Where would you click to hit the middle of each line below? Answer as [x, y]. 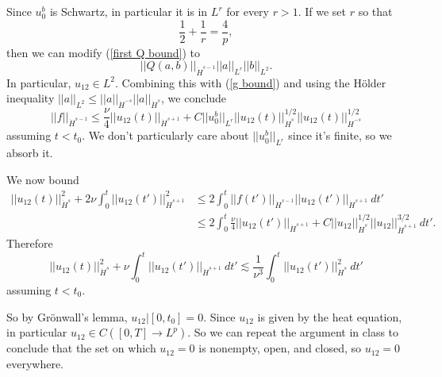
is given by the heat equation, [330, 316]
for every [248, 11]
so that [375, 11]
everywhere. [35, 363]
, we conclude [194, 98]
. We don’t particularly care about [165, 135]
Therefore [30, 243]
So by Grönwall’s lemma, [67, 316]
